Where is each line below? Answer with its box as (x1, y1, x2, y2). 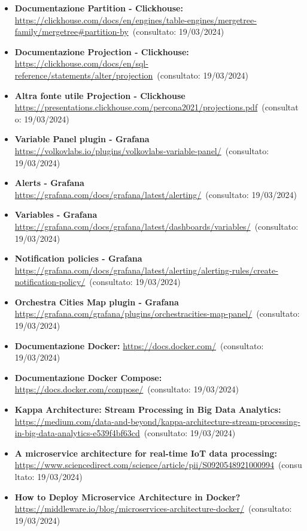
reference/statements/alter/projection (14, 68, 153, 81)
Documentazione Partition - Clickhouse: (14, 2, 183, 14)
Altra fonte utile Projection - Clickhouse (14, 89, 186, 101)
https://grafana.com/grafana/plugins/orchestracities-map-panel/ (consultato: (14, 307, 300, 320)
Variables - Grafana (14, 208, 98, 221)
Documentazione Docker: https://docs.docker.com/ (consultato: (14, 339, 264, 352)
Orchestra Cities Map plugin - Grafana (14, 295, 179, 308)
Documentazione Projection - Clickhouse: (14, 45, 189, 58)
